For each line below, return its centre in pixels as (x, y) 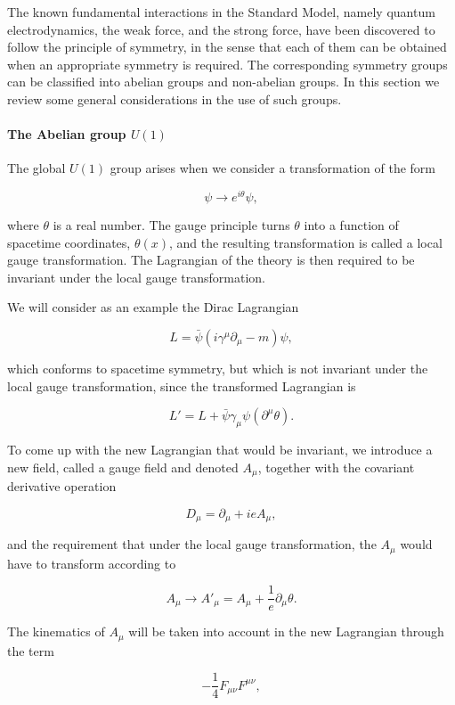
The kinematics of (56, 631)
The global (37, 168)
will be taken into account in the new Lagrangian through (286, 631)
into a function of (351, 225)
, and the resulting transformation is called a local (305, 242)
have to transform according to (92, 563)
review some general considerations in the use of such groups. (175, 98)
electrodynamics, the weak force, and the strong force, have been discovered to (221, 29)
